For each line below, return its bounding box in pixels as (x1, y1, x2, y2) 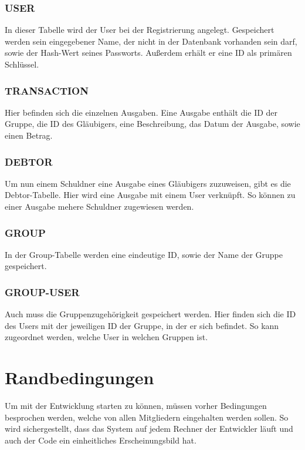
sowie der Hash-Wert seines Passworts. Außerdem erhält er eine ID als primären (5, 46, 292, 59)
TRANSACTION (5, 83, 89, 98)
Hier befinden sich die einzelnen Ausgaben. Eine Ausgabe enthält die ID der (5, 106, 278, 118)
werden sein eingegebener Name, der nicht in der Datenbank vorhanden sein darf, (5, 35, 297, 47)
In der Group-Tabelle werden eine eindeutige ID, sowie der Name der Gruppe (5, 248, 283, 260)
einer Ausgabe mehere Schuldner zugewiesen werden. (5, 200, 194, 212)
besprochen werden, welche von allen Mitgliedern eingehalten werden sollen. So (5, 411, 289, 423)
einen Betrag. (5, 129, 53, 141)
